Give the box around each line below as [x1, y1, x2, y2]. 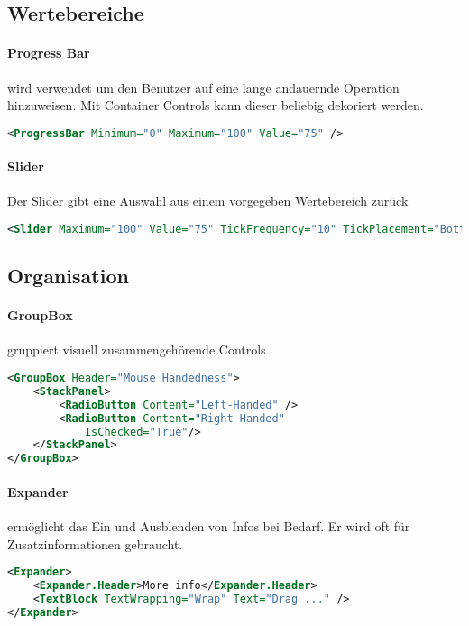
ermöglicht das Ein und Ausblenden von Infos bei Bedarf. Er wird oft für [7, 517, 410, 535]
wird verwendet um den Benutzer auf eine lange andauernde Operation [7, 78, 400, 97]
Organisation [7, 262, 129, 290]
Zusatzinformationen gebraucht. [7, 534, 183, 553]
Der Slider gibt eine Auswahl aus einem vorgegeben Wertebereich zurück [7, 191, 409, 210]
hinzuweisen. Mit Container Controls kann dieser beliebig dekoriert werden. [7, 96, 424, 115]
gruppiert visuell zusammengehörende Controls [7, 340, 266, 359]
